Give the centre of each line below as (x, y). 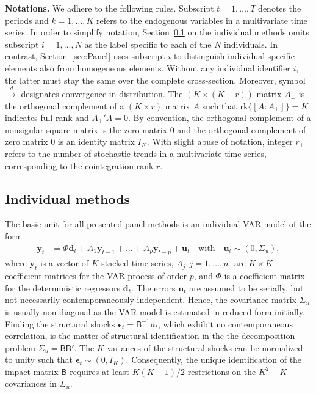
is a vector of (64, 263)
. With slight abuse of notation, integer (220, 141)
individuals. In (251, 44)
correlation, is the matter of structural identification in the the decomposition (150, 336)
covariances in (31, 383)
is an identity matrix (96, 141)
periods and (27, 20)
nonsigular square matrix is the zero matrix (86, 129)
